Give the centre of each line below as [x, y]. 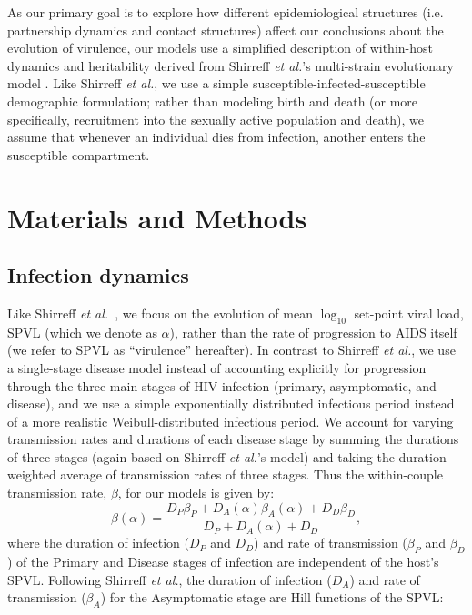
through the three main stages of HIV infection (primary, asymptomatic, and [222, 385]
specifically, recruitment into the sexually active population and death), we [216, 119]
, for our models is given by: [196, 493]
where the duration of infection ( [98, 543]
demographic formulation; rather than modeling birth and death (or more [213, 101]
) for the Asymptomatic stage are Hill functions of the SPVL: [272, 597]
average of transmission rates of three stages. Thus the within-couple [251, 474]
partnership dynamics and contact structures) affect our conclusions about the [226, 30]
